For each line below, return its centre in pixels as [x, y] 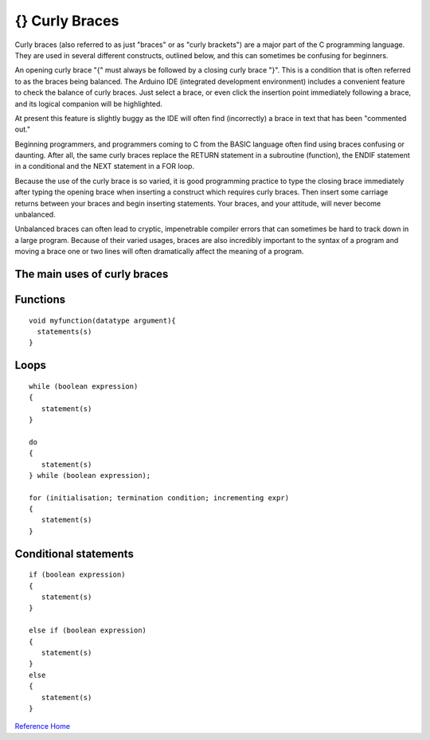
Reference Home [43, 726]
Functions [40, 300]
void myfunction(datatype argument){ [103, 320]
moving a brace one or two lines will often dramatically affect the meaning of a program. [159, 252]
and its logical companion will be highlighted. [89, 104]
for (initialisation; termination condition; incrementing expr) [159, 497]
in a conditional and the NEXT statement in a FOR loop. [105, 166]
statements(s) [64, 332]
